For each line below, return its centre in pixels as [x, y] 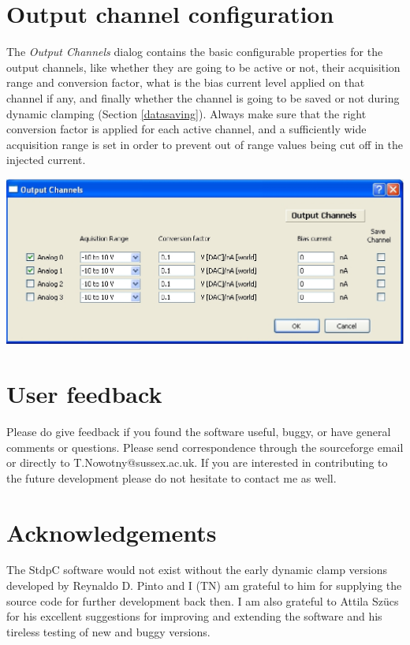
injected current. [46, 160]
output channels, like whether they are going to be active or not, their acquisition [203, 67]
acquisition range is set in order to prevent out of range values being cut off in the [205, 144]
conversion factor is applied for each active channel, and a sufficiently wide [186, 129]
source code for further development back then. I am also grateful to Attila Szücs [203, 600]
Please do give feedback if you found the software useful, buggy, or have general [199, 431]
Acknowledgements [112, 532]
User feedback [84, 394]
